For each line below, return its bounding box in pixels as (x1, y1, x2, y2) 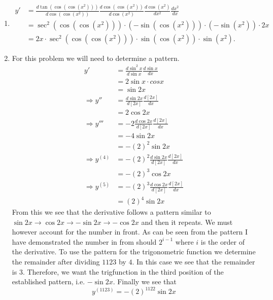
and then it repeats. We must (141, 216, 233, 227)
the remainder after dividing (12, 256, 100, 267)
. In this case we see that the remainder (132, 256, 255, 267)
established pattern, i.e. (12, 276, 85, 287)
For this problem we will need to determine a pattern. (12, 52, 180, 63)
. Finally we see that (113, 276, 177, 287)
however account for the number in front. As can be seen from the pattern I (12, 226, 248, 237)
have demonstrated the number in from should (12, 236, 157, 247)
